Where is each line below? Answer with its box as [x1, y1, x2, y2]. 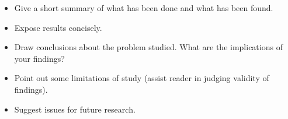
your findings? [14, 52, 65, 64]
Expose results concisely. [14, 21, 102, 33]
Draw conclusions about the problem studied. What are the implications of [14, 41, 283, 53]
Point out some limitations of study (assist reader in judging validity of [14, 72, 269, 84]
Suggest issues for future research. [14, 103, 136, 115]
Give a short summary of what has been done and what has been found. [14, 2, 273, 13]
